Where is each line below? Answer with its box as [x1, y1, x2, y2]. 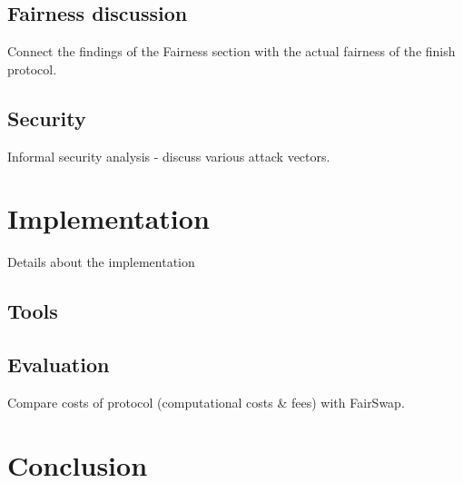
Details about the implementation [7, 252, 195, 271]
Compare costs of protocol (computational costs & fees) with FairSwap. [7, 392, 405, 411]
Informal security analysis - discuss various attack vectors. [7, 146, 330, 165]
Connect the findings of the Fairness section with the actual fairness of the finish [7, 42, 456, 61]
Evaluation [7, 350, 110, 379]
